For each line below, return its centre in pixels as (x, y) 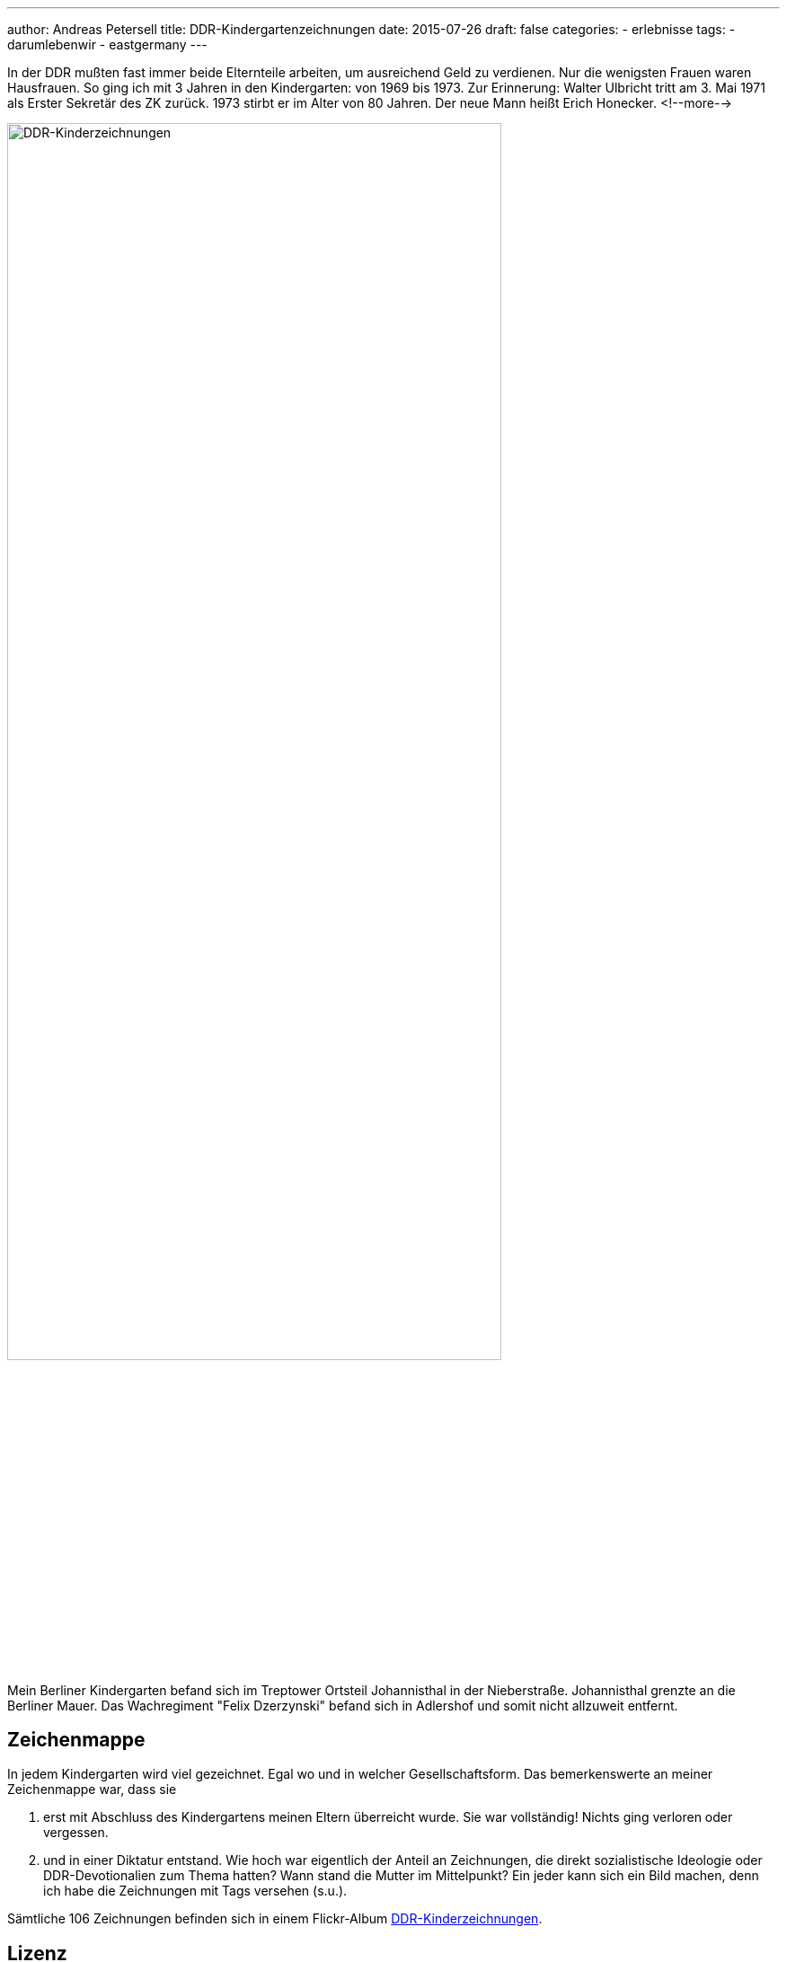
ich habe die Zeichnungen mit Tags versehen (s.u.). (195, 1891)
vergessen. (76, 1833)
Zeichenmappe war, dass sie (92, 1790)
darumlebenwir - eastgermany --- (107, 44)
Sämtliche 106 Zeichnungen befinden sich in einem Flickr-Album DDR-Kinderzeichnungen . (275, 1919)
